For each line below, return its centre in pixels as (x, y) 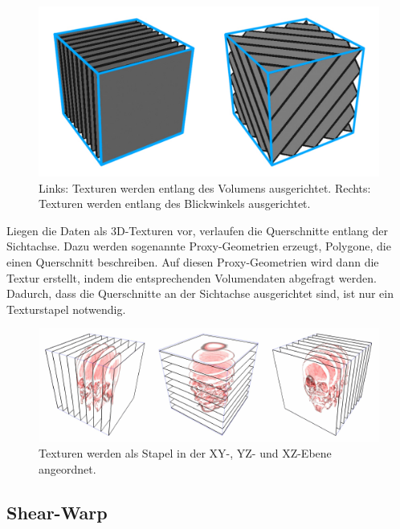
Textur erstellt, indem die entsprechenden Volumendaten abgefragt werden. (192, 277)
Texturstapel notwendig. (66, 309)
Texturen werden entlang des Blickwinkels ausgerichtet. (175, 203)
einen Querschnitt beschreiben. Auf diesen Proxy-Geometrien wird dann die (193, 261)
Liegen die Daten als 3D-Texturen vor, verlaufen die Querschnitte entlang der (197, 230)
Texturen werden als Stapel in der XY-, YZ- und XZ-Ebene (185, 453)
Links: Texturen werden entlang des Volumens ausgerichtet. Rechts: (205, 187)
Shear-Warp (57, 512)
